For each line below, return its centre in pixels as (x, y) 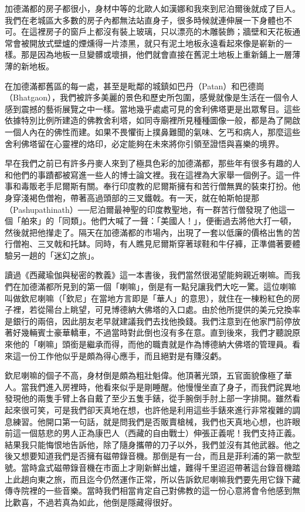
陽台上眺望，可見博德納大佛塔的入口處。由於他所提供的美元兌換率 (173, 309)
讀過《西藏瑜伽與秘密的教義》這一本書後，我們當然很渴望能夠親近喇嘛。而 (148, 275)
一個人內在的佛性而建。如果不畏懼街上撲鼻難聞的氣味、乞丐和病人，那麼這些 (152, 131)
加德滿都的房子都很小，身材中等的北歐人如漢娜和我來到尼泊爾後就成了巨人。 (152, 8)
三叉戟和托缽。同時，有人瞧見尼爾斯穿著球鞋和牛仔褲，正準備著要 (165, 244)
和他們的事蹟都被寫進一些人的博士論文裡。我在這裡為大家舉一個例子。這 (144, 174)
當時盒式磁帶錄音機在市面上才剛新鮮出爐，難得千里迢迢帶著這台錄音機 (156, 467)
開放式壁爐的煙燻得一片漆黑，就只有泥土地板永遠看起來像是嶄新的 (156, 43)
